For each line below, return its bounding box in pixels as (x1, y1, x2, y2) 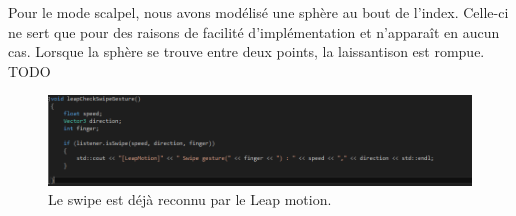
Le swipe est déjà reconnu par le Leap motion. (48, 189, 332, 210)
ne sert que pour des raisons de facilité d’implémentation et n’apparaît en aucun (8, 21, 500, 42)
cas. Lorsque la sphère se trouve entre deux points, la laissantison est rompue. (8, 41, 485, 62)
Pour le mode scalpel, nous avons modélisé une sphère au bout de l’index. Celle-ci (8, 2, 509, 22)
